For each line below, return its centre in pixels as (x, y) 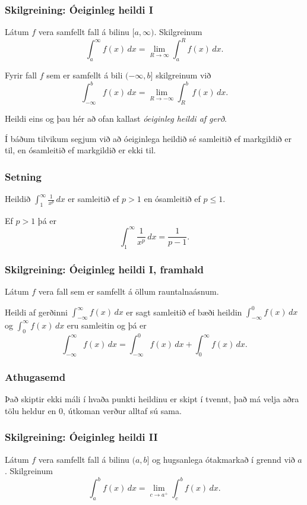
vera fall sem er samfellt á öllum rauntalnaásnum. (129, 291)
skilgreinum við (183, 75)
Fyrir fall (21, 75)
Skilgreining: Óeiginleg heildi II (81, 437)
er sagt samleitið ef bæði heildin (184, 311)
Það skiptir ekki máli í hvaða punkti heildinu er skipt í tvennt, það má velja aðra (152, 399)
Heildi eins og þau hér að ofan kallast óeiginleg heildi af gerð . (116, 118)
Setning (23, 176)
